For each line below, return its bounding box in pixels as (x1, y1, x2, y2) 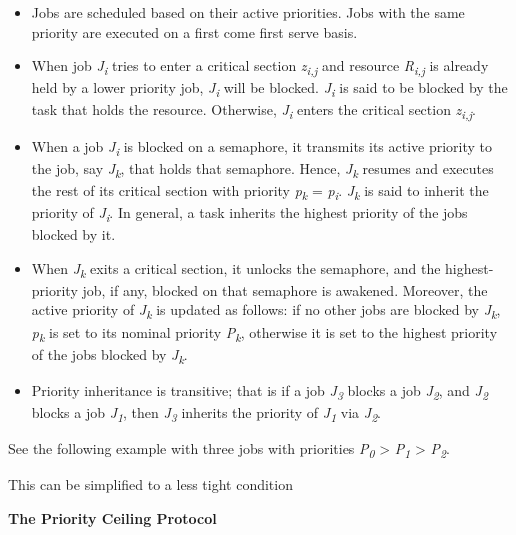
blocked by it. (31, 224, 116, 245)
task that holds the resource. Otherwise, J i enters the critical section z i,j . (31, 99, 476, 123)
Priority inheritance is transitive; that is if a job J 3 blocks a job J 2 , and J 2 (31, 379, 488, 403)
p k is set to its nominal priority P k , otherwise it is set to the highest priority (31, 321, 498, 345)
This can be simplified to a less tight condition (8, 474, 293, 495)
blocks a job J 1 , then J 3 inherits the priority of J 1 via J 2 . (31, 401, 381, 425)
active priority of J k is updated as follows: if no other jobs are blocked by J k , (31, 299, 501, 323)
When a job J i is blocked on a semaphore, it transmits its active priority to (31, 135, 493, 159)
